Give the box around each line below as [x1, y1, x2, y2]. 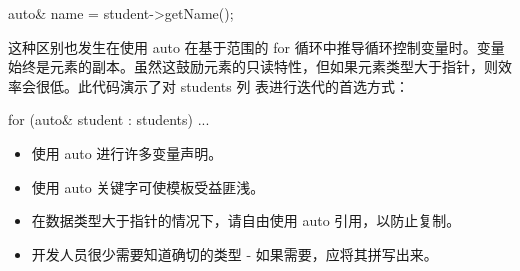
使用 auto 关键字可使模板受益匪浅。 [31, 176, 265, 197]
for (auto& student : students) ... [8, 109, 210, 130]
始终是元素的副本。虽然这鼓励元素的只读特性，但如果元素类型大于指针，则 [8, 56, 498, 77]
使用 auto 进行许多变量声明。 [31, 142, 223, 163]
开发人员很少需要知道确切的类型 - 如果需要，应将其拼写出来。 [31, 243, 438, 264]
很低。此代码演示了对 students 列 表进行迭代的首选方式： [35, 75, 410, 96]
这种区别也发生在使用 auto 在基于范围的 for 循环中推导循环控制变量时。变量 [8, 36, 505, 57]
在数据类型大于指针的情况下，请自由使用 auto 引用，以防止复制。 [31, 210, 461, 231]
